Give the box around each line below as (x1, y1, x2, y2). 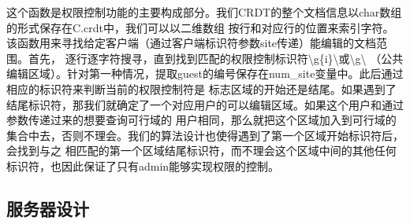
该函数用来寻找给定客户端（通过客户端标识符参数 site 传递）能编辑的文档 (6, 35, 377, 51)
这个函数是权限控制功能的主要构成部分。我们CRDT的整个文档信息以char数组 (6, 4, 402, 20)
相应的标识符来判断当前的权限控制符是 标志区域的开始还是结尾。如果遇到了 (6, 80, 397, 97)
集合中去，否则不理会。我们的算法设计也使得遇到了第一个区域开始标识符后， (6, 127, 404, 143)
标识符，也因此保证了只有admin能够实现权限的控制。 (6, 157, 280, 174)
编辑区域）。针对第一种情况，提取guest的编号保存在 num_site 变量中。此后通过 (6, 65, 404, 82)
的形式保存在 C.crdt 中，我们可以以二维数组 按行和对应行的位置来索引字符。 (6, 19, 394, 35)
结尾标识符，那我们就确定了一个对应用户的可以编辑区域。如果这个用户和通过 (6, 96, 404, 112)
